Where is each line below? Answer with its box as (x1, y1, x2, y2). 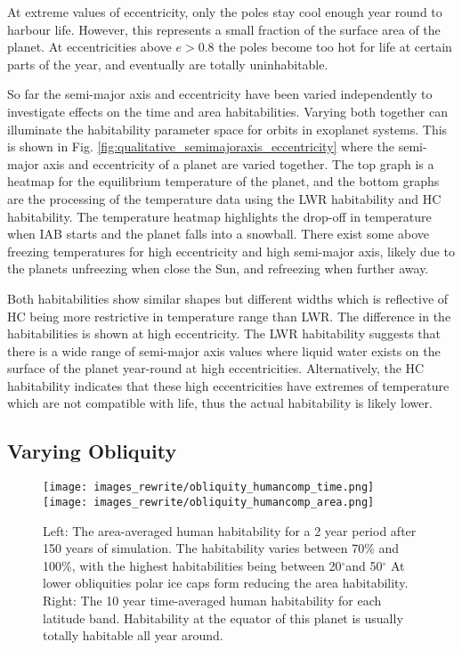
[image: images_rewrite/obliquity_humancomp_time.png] (43, 481, 375, 494)
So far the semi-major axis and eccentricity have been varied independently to (7, 85, 433, 103)
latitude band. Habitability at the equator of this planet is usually (43, 608, 403, 627)
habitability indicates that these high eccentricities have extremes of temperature (7, 376, 450, 394)
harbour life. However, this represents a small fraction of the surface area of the (7, 20, 441, 38)
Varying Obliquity (7, 437, 177, 465)
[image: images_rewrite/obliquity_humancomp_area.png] (43, 495, 375, 508)
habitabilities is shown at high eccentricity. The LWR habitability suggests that (7, 324, 442, 343)
